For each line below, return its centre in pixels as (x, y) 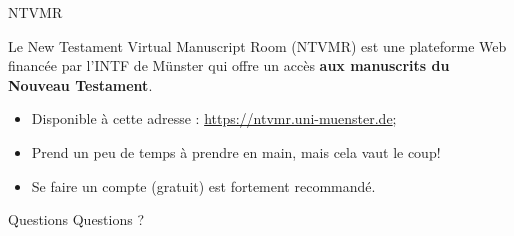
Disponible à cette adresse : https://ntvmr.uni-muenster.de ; (214, 118)
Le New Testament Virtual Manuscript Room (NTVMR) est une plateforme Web (257, 45)
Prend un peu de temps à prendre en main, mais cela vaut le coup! (236, 151)
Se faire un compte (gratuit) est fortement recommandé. (203, 185)
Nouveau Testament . (80, 84)
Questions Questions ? (76, 219)
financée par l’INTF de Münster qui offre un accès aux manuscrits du (229, 65)
